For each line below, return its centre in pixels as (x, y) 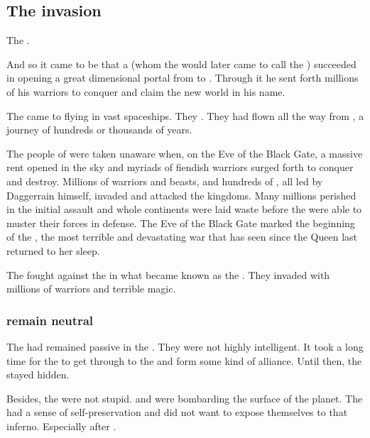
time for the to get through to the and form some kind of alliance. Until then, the (184, 360)
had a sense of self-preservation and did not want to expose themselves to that (177, 412)
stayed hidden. (38, 374)
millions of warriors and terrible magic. (91, 289)
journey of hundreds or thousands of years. (99, 130)
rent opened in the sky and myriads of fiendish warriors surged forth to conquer (180, 167)
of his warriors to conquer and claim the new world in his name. (146, 91)
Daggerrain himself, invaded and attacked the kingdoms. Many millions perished (181, 195)
